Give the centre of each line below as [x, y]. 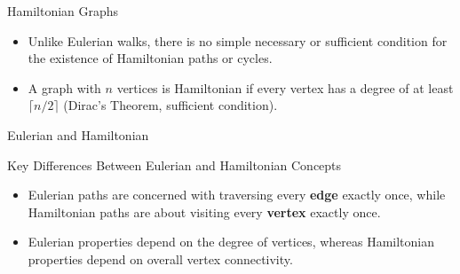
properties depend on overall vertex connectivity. [160, 258]
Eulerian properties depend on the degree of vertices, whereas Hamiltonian [231, 242]
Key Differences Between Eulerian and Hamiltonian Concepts [174, 164]
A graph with [64, 87]
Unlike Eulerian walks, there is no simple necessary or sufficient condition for [238, 40]
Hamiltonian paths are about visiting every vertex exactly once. [204, 211]
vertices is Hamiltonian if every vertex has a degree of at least [285, 87]
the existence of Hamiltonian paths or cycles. [150, 58]
